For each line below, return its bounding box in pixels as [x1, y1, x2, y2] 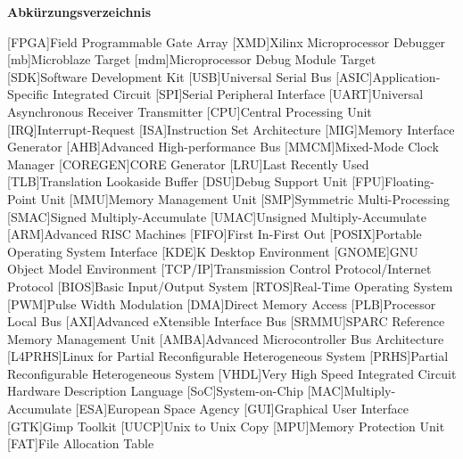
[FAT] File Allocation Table [7, 434, 154, 453]
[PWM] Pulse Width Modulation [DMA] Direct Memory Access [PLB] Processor [7, 294, 436, 313]
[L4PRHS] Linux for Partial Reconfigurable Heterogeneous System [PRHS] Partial [7, 347, 449, 365]
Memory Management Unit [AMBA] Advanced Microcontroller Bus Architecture [7, 329, 444, 348]
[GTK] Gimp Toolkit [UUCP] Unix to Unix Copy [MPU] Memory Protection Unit [7, 416, 445, 435]
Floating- [384, 172, 434, 191]
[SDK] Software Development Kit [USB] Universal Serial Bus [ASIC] [7, 67, 373, 86]
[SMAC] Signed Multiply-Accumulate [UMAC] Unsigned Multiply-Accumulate [7, 207, 426, 225]
